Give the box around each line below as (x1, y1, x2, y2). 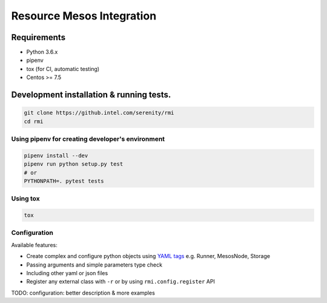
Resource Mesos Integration (11, 9, 157, 22)
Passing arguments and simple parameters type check (26, 261, 163, 268)
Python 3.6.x (26, 49, 58, 56)
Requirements (11, 32, 66, 43)
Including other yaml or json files (26, 269, 108, 276)
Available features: (11, 241, 58, 248)
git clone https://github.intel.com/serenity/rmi (24, 109, 174, 117)
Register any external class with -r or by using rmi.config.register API (26, 278, 215, 285)
